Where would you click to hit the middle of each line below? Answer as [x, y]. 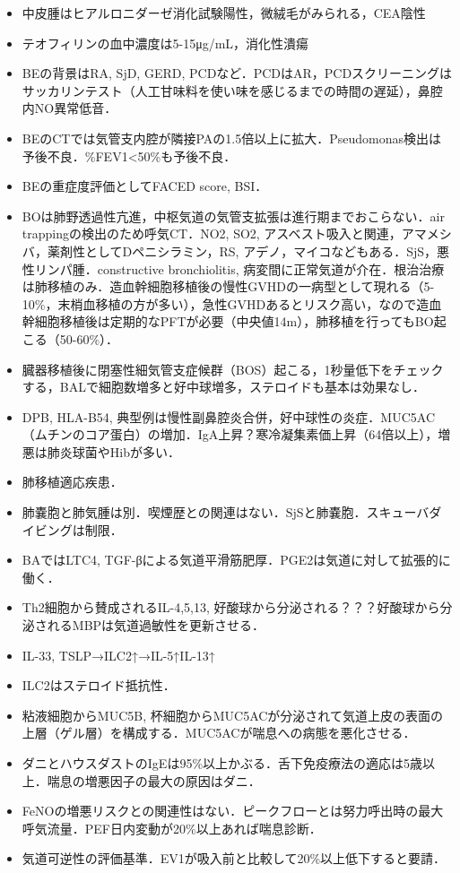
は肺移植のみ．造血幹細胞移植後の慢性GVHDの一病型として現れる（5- [228, 286]
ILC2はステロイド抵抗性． [99, 685]
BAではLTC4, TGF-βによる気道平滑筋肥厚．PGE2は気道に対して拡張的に [236, 560]
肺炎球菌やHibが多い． [113, 451]
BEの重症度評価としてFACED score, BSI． [145, 186]
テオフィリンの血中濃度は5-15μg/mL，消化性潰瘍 [165, 43]
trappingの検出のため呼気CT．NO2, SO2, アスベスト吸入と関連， [212, 233]
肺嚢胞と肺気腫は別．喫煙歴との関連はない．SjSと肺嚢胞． [194, 512]
